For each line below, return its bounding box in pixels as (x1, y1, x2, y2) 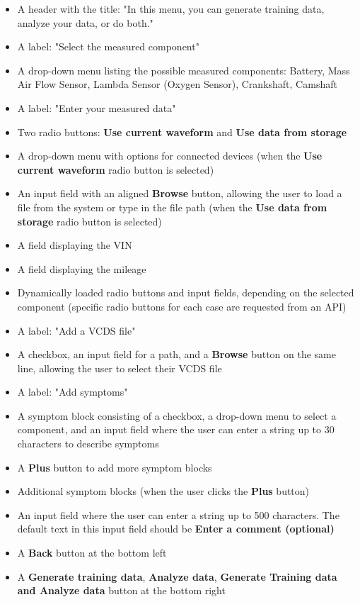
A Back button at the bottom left (17, 545, 167, 560)
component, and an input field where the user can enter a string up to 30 (17, 422, 335, 437)
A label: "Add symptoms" (17, 384, 128, 399)
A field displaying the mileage (17, 261, 146, 276)
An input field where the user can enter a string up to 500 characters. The (17, 507, 339, 522)
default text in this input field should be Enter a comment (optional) (17, 521, 335, 536)
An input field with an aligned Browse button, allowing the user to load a (17, 186, 342, 201)
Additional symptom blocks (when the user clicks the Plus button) (17, 484, 310, 498)
